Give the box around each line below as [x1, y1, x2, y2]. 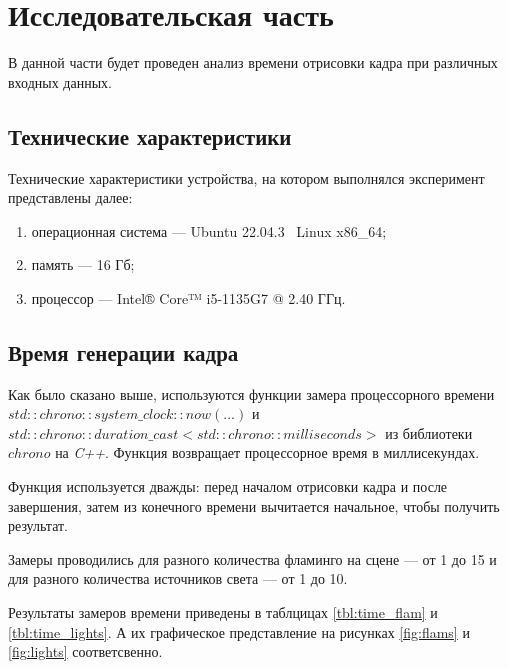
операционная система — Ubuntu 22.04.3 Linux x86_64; [31, 220, 387, 241]
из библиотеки [385, 422, 473, 443]
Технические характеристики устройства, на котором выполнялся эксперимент [8, 167, 485, 188]
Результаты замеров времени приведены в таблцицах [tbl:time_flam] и [8, 602, 438, 623]
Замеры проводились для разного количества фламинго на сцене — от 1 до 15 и [8, 548, 497, 569]
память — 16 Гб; [31, 254, 135, 275]
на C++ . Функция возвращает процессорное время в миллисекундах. [55, 442, 480, 463]
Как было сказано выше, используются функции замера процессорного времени [8, 383, 495, 404]
